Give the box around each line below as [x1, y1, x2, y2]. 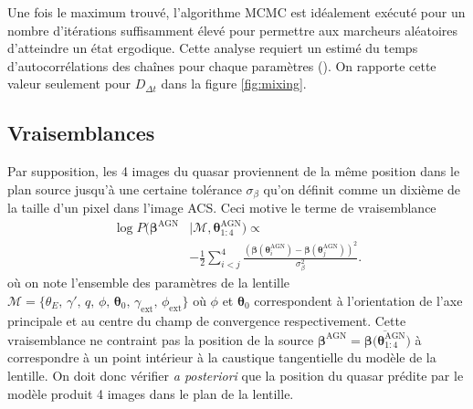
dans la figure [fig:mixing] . [161, 74, 307, 93]
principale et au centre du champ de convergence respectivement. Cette [7, 310, 406, 330]
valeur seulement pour [7, 74, 131, 93]
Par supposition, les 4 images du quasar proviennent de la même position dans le [7, 162, 460, 181]
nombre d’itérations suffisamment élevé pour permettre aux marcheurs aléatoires [7, 20, 457, 39]
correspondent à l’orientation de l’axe [254, 290, 463, 309]
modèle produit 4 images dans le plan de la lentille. [7, 383, 294, 403]
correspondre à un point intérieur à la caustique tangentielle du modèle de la [7, 348, 436, 367]
